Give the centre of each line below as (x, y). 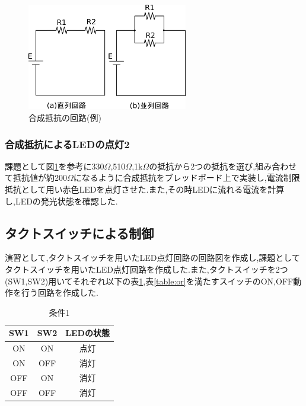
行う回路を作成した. (60, 292)
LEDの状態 (87, 333)
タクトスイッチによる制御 (79, 233)
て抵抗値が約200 (36, 178)
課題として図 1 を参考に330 (55, 166)
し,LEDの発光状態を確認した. (61, 201)
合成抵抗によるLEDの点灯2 (67, 144)
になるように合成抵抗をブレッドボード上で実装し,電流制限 (187, 178)
